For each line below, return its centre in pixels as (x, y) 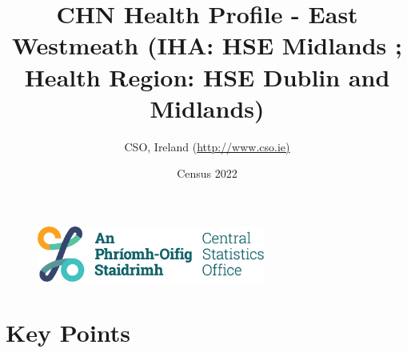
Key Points (68, 332)
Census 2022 (207, 173)
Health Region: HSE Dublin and (207, 76)
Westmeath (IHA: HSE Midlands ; (207, 45)
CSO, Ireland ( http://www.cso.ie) (207, 146)
